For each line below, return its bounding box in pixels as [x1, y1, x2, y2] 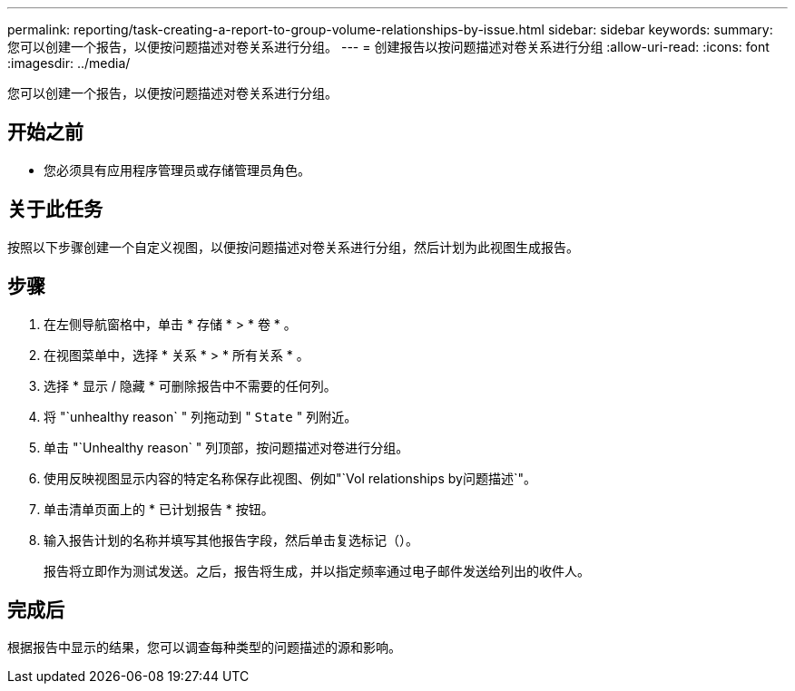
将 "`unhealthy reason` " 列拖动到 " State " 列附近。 [44, 408, 358, 424]
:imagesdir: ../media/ [7, 55, 131, 71]
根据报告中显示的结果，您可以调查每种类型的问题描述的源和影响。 [7, 639, 401, 656]
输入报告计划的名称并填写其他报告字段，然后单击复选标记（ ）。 [44, 531, 418, 548]
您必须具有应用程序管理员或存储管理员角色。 [44, 161, 310, 178]
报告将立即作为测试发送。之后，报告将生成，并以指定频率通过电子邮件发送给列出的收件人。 [44, 562, 590, 579]
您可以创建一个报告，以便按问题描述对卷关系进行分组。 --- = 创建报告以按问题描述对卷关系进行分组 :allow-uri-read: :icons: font [7, 39, 770, 54]
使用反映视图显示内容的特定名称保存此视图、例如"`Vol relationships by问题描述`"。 [44, 470, 536, 486]
